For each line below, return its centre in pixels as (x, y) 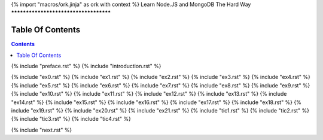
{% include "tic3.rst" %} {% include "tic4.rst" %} (71, 119)
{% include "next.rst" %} (42, 130)
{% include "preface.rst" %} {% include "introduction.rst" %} (86, 66)
